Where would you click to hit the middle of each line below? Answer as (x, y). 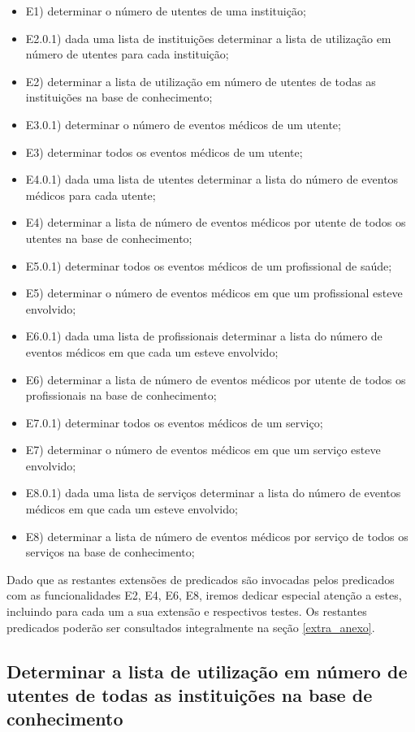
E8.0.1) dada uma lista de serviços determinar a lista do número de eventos (213, 493)
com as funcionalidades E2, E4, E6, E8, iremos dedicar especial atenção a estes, (204, 595)
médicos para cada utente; (91, 195)
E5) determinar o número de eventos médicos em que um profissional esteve (214, 293)
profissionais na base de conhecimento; (121, 395)
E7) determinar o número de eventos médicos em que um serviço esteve (203, 450)
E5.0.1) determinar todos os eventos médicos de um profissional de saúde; (209, 265)
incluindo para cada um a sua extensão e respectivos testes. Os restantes (187, 611)
